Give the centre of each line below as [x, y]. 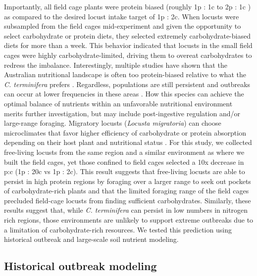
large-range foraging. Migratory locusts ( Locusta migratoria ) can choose [113, 123]
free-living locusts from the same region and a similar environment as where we [124, 152]
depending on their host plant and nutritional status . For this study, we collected [128, 142]
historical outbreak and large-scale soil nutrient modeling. [91, 239]
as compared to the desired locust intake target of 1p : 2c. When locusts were [122, 16]
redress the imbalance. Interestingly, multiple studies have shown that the [116, 65]
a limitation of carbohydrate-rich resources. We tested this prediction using [118, 229]
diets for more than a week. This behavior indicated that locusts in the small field [128, 45]
